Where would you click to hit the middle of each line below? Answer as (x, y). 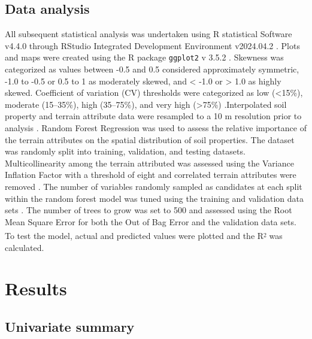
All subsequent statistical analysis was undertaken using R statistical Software (149, 34)
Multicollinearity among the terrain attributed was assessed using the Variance (149, 163)
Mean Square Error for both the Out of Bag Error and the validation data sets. (151, 221)
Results (36, 288)
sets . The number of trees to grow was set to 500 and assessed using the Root (149, 210)
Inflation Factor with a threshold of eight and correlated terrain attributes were (151, 175)
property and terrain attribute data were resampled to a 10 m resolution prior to (153, 116)
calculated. (25, 247)
